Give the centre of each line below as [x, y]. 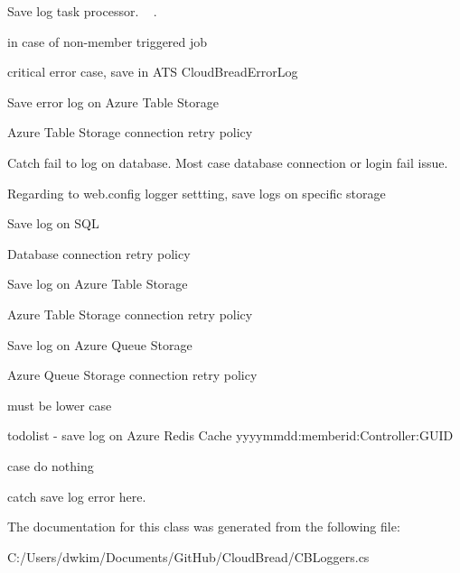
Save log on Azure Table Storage [98, 284]
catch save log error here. [77, 496]
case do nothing [51, 465]
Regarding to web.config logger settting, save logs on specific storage [197, 193]
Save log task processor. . [82, 11]
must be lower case [60, 405]
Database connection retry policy [99, 253]
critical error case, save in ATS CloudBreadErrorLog [153, 72]
